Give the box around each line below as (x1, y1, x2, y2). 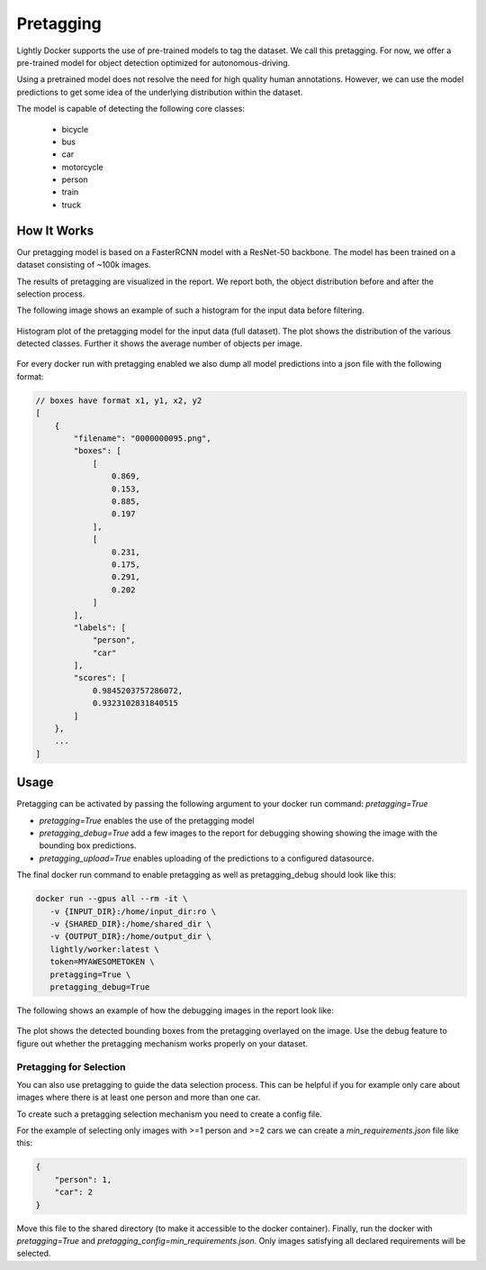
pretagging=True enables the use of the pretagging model (39, 815, 255, 826)
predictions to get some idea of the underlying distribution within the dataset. (16, 87, 303, 97)
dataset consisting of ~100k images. (16, 260, 152, 270)
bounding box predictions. (39, 840, 137, 851)
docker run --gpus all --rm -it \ (35, 893, 188, 904)
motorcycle (61, 161, 103, 172)
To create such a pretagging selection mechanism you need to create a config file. (16, 1109, 323, 1119)
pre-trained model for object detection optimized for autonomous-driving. (16, 57, 291, 68)
